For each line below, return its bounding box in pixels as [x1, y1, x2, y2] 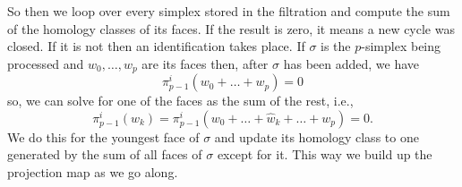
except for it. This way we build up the [217, 145, 432, 164]
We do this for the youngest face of [7, 127, 200, 146]
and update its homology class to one [214, 127, 419, 146]
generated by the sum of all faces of [7, 145, 202, 164]
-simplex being [361, 37, 441, 55]
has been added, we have [283, 54, 420, 72]
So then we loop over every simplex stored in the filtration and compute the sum [7, 2, 450, 20]
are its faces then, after [141, 54, 269, 72]
